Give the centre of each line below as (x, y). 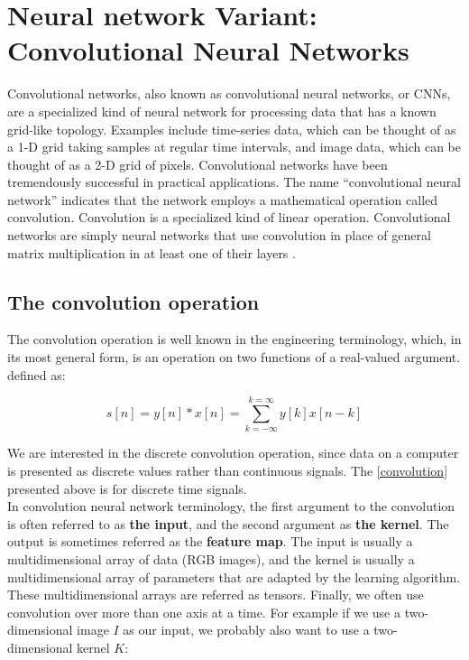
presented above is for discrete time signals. (127, 488)
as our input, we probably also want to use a (246, 630)
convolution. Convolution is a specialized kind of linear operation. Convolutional (229, 217)
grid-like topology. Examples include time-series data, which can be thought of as (232, 129)
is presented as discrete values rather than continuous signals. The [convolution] (228, 470)
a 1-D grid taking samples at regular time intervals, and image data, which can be (234, 147)
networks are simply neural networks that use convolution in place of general (219, 235)
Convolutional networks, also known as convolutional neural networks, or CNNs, (229, 93)
